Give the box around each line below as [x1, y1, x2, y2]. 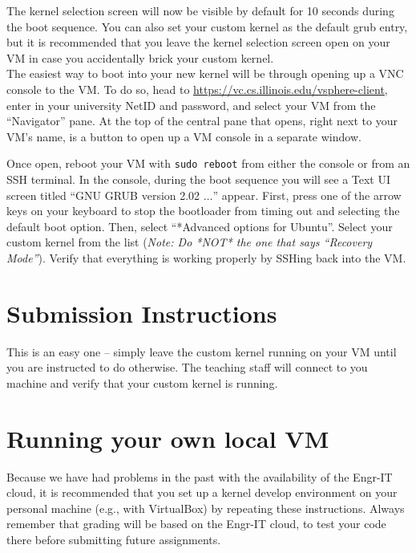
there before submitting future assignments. [6, 531, 221, 547]
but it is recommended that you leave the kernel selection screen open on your [6, 34, 390, 51]
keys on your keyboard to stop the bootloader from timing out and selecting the [6, 202, 400, 219]
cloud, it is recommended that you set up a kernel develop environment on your [6, 484, 398, 501]
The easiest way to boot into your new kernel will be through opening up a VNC [6, 65, 404, 82]
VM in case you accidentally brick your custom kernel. [6, 49, 274, 66]
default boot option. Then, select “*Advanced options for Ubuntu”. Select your [6, 218, 393, 234]
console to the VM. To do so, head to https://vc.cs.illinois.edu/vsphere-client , [6, 80, 388, 97]
